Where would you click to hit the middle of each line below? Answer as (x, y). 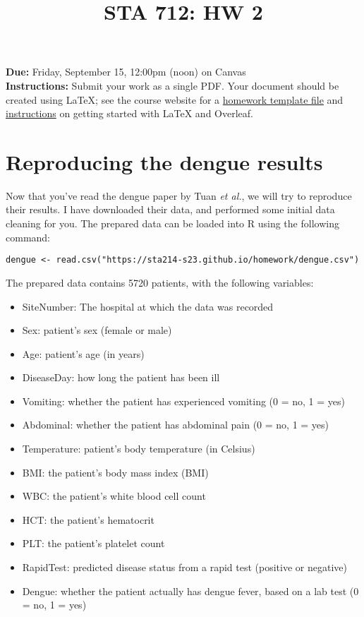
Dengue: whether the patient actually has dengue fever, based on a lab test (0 (190, 591)
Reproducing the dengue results (164, 161)
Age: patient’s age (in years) (83, 353)
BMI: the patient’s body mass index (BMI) (115, 472)
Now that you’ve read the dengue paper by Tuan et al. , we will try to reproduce (179, 195)
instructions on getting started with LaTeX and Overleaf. (129, 113)
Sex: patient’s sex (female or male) (97, 330)
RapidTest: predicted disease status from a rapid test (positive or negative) (184, 567)
